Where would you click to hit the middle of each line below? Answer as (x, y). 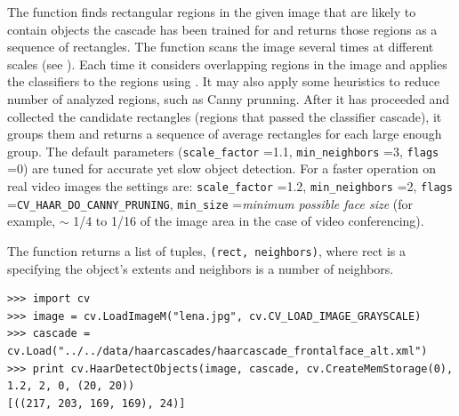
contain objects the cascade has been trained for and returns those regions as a (222, 29)
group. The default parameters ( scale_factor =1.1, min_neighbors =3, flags (223, 151)
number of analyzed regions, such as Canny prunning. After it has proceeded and (229, 98)
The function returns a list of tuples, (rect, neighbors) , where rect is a (207, 250)
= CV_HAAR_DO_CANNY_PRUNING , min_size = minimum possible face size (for (210, 203)
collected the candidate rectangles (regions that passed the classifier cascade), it (225, 116)
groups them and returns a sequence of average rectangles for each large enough (225, 134)
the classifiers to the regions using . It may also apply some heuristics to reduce (224, 81)
